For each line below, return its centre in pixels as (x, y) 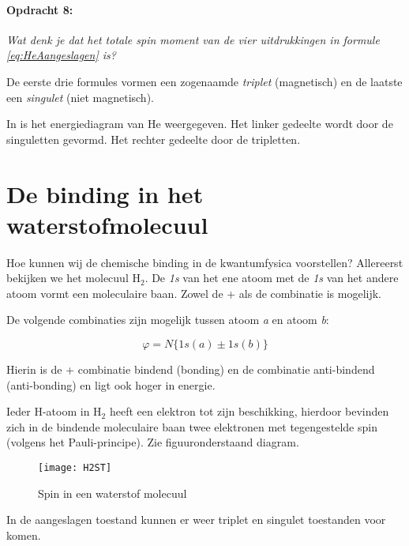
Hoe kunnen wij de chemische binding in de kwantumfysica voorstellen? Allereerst (205, 262)
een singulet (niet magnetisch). (80, 97)
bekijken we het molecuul (68, 278)
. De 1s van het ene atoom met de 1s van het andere (272, 278)
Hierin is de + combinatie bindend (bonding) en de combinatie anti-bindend (191, 369)
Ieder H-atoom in (48, 411)
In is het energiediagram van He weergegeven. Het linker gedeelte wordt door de (200, 124)
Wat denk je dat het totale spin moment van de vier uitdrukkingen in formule (193, 39)
